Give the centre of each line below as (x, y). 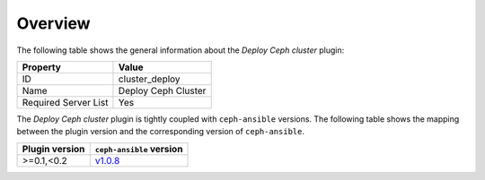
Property (42, 67)
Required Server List (65, 102)
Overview (53, 23)
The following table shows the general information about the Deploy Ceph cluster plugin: (181, 50)
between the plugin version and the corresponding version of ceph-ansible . (161, 132)
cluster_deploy (149, 79)
